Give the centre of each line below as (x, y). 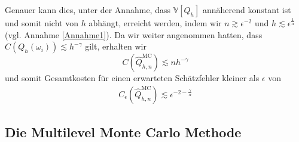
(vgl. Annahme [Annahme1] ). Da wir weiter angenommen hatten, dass (134, 34)
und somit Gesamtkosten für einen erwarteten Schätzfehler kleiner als (132, 78)
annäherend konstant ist (247, 10)
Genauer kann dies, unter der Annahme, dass (88, 10)
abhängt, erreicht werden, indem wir (155, 23)
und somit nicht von (42, 23)
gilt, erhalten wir (116, 46)
